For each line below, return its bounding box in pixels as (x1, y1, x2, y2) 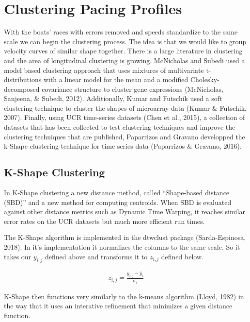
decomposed (4, 84, 40, 94)
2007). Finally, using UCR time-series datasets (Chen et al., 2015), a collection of (4, 112, 245, 122)
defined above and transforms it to (45, 251, 148, 261)
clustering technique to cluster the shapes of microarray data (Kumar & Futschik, (4, 102, 247, 113)
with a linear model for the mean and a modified (43, 74, 188, 85)
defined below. (161, 251, 203, 261)
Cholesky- (190, 74, 219, 85)
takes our (4, 251, 31, 261)
